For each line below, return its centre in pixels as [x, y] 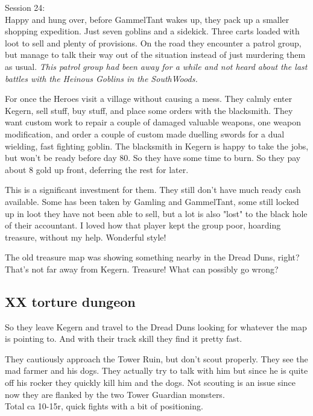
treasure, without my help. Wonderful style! [86, 237]
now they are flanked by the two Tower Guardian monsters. [115, 394]
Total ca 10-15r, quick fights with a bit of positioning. [104, 406]
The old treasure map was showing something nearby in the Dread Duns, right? [152, 257]
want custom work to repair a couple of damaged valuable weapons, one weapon [153, 122]
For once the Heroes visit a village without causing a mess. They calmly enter [149, 99]
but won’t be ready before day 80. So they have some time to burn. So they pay [153, 158]
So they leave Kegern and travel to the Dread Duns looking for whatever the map [156, 326]
